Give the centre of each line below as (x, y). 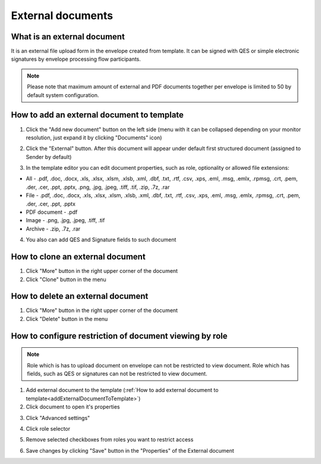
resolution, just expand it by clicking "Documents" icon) (94, 138)
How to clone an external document (78, 257)
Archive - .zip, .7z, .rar (53, 229)
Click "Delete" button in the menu (67, 319)
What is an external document (68, 37)
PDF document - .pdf (52, 212)
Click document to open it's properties (73, 407)
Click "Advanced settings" (58, 418)
